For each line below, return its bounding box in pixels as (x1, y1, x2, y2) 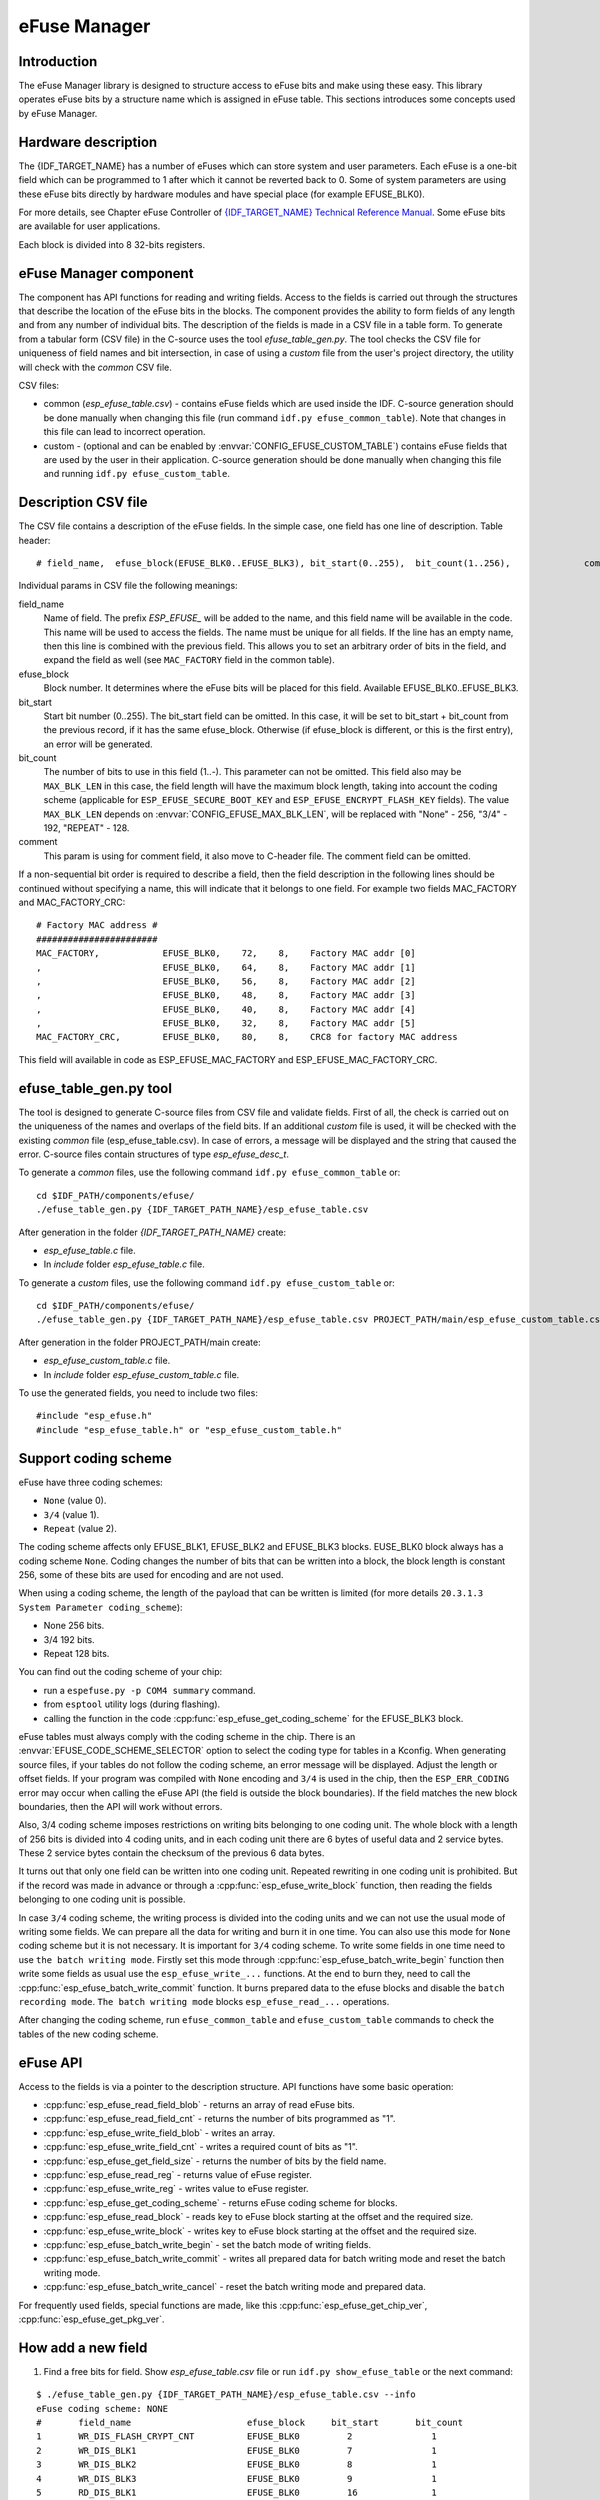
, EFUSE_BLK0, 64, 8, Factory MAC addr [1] (36, 961, 416, 973)
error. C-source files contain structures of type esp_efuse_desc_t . (18, 1148, 290, 1160)
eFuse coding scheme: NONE (36, 2403, 169, 2414)
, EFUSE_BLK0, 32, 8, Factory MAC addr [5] (36, 1018, 416, 1029)
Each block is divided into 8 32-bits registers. (18, 238, 205, 250)
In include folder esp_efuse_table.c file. (43, 1258, 205, 1270)
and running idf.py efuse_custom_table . (43, 468, 230, 480)
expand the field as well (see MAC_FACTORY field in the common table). (43, 654, 335, 666)
